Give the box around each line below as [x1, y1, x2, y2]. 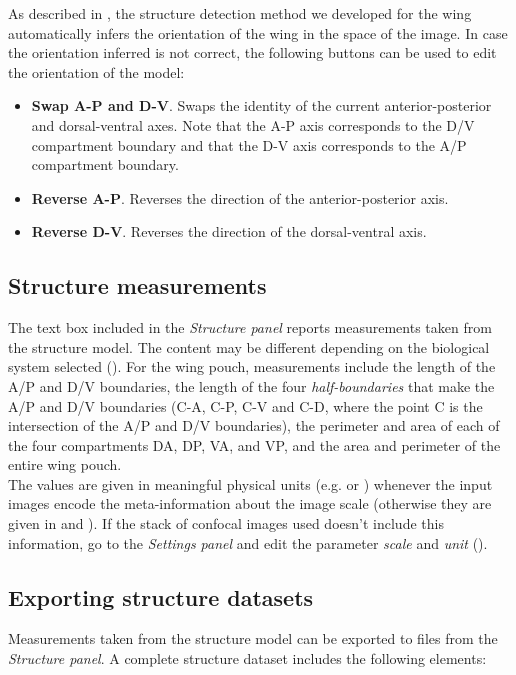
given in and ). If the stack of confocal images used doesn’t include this [8, 513, 444, 534]
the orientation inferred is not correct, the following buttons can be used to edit [8, 42, 497, 63]
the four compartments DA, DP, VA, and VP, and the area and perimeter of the [8, 434, 501, 455]
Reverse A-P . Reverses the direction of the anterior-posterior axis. [31, 187, 449, 208]
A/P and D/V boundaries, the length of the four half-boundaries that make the [8, 375, 495, 396]
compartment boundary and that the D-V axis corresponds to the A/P [31, 134, 467, 155]
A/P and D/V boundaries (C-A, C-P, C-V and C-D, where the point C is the [8, 395, 483, 416]
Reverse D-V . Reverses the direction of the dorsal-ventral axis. [31, 221, 427, 242]
